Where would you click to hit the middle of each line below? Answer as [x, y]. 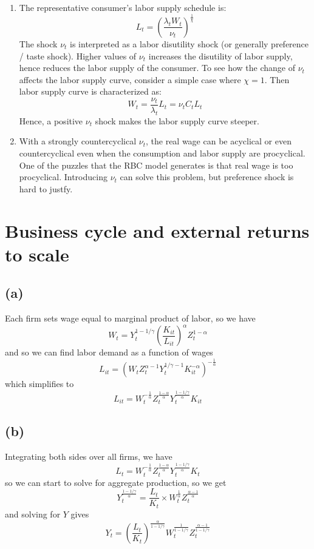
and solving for [33, 514]
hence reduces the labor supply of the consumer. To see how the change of [157, 68]
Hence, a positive [51, 120]
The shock [38, 43]
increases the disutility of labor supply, [220, 56]
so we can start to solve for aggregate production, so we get [116, 482]
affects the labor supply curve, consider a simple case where [130, 79]
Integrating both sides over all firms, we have [89, 456]
